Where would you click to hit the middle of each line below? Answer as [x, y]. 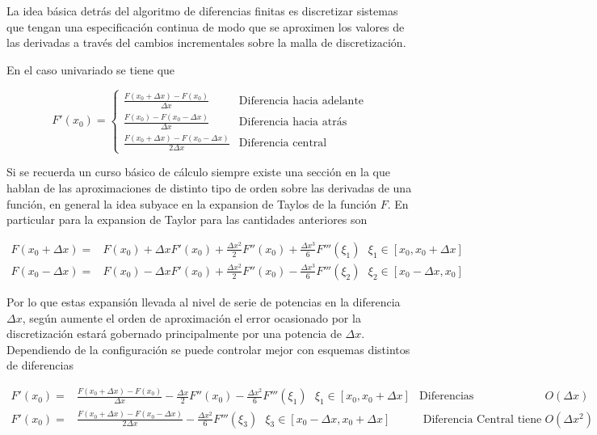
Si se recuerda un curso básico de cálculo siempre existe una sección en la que [198, 172]
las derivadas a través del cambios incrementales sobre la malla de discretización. [206, 42]
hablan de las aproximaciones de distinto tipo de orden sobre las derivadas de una [209, 188]
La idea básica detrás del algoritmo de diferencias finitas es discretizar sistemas [202, 11]
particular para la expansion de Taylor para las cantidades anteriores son [187, 220]
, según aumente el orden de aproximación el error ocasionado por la [191, 317]
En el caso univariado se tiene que [91, 69]
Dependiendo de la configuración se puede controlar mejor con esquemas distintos [208, 349]
